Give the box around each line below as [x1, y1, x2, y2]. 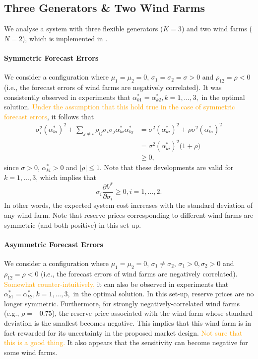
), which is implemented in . [22, 33, 108, 43]
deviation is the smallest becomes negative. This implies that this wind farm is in [4, 318, 252, 328]
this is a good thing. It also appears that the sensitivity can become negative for [4, 337, 248, 348]
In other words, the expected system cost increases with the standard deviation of [4, 200, 253, 210]
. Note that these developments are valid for [100, 162, 234, 173]
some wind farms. [4, 347, 58, 357]
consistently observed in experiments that [4, 91, 130, 102]
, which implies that [36, 172, 96, 182]
